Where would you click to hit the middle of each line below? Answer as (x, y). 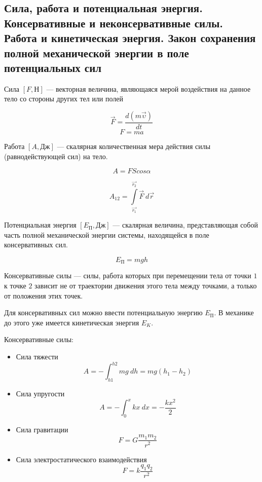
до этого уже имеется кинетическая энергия (72, 322)
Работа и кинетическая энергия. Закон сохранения (130, 38)
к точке (15, 286)
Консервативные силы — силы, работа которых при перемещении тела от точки (128, 275)
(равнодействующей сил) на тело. (56, 156)
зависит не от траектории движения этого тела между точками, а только (146, 286)
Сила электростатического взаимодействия (81, 459)
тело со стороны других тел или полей (64, 99)
